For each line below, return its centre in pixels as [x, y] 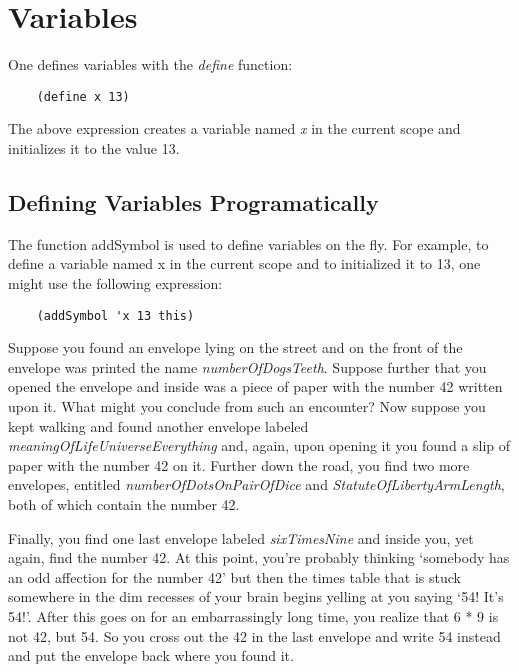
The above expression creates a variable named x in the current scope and [234, 128]
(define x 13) [83, 96]
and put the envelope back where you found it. [151, 655]
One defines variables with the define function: [150, 64]
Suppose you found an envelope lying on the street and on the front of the [235, 347]
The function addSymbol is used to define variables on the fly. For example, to [248, 243]
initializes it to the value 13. [94, 147]
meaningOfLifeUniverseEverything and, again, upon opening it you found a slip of [259, 445]
